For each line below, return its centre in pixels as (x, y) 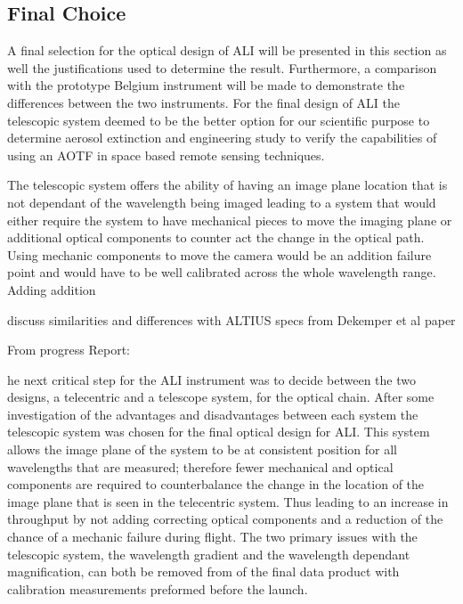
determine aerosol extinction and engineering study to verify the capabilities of (222, 138)
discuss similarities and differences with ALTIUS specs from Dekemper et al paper (231, 319)
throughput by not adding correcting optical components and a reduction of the (225, 519)
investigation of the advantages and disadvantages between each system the (213, 414)
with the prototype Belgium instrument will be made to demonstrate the (206, 85)
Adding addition (52, 289)
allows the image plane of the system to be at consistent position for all (202, 449)
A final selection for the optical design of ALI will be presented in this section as (227, 50)
